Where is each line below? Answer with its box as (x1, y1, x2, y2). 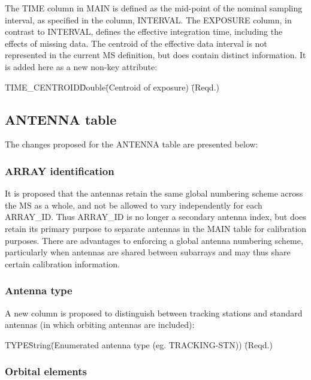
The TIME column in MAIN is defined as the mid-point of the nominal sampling (5, 2, 303, 14)
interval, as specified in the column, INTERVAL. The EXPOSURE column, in (5, 13, 292, 26)
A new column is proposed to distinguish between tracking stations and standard (5, 306, 303, 319)
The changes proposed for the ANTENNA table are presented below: (5, 138, 258, 150)
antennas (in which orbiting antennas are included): (5, 318, 195, 331)
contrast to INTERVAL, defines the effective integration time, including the (5, 25, 283, 38)
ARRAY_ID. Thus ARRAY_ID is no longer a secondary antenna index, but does (5, 210, 306, 223)
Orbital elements (5, 364, 87, 379)
